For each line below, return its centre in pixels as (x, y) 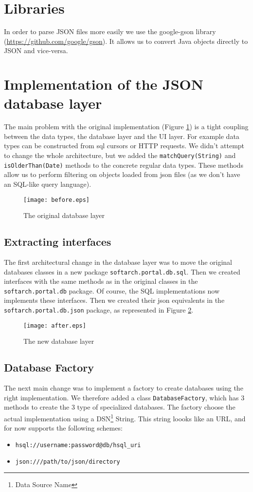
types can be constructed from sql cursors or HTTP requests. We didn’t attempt (124, 146)
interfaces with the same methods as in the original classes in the (101, 281)
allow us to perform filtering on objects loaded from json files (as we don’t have (122, 174)
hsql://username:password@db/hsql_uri (78, 445)
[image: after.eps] (55, 325)
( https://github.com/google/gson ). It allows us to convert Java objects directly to (126, 41)
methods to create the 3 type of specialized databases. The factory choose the (120, 407)
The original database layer (64, 215)
